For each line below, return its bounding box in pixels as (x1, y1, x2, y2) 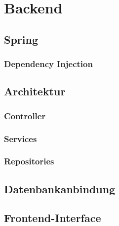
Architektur (4, 83, 66, 99)
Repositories (4, 155, 54, 167)
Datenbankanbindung (4, 181, 116, 196)
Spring (4, 31, 38, 47)
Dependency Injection (4, 58, 93, 70)
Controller (4, 109, 46, 122)
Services (4, 132, 37, 145)
